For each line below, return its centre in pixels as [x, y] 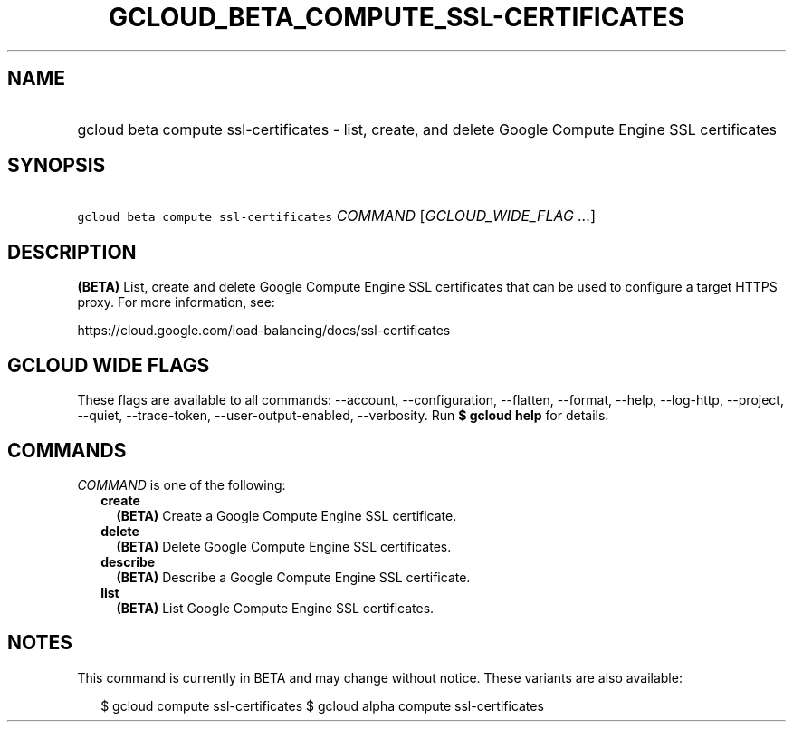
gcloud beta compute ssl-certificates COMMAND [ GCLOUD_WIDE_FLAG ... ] [337, 216]
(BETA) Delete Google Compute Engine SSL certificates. [284, 546]
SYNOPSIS [57, 166]
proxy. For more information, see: [176, 302]
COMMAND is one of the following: [182, 484]
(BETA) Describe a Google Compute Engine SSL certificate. [293, 577]
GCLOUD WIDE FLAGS [109, 365]
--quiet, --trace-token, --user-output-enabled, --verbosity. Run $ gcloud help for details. [343, 416]
